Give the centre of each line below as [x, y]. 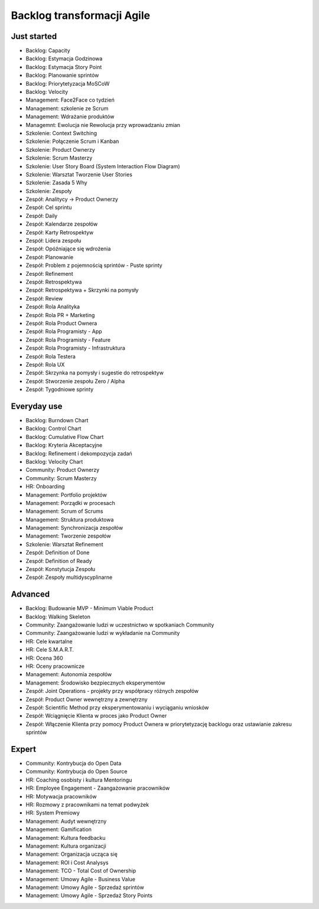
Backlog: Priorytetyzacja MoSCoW [68, 83]
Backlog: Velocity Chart [54, 461]
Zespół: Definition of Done [58, 553]
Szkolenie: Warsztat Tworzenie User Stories [79, 174]
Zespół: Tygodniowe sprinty [60, 389]
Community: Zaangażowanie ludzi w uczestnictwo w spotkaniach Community [120, 625]
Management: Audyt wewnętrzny [66, 821]
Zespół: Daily [42, 216]
